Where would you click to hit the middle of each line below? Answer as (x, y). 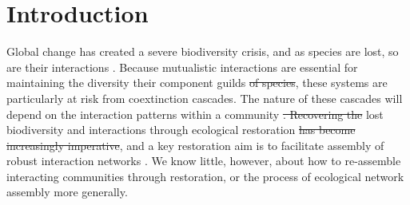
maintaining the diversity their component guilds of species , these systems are (197, 83)
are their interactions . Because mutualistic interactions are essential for (182, 67)
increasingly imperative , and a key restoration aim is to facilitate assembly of (195, 145)
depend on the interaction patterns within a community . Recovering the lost (195, 114)
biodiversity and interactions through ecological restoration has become (181, 130)
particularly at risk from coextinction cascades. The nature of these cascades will (205, 98)
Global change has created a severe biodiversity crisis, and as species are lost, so (203, 51)
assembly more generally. (67, 192)
